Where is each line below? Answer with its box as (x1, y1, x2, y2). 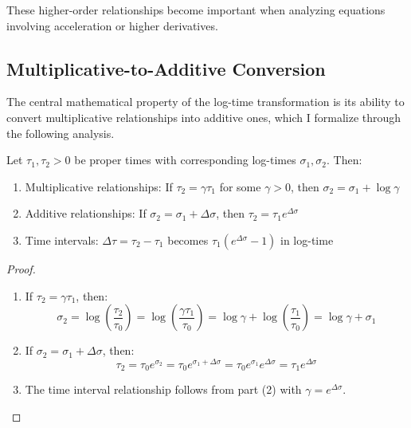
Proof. (6, 260, 36, 277)
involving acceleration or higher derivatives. (6, 17, 218, 33)
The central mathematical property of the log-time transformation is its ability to (6, 93, 405, 110)
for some (219, 178, 261, 194)
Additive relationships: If (25, 205, 147, 222)
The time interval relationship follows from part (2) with (25, 381, 302, 398)
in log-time (280, 231, 334, 248)
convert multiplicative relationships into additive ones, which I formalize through (6, 108, 401, 125)
